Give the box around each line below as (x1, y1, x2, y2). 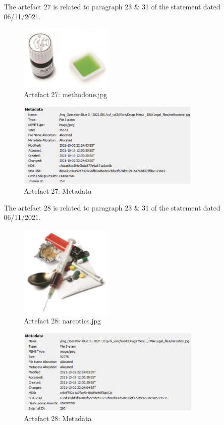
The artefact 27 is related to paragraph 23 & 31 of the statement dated (4, 1, 221, 11)
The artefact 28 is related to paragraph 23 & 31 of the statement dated (4, 202, 221, 212)
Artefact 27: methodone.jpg (24, 89, 108, 99)
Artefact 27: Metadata (24, 186, 92, 196)
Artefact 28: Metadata (24, 413, 92, 423)
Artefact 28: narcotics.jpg (24, 316, 101, 326)
